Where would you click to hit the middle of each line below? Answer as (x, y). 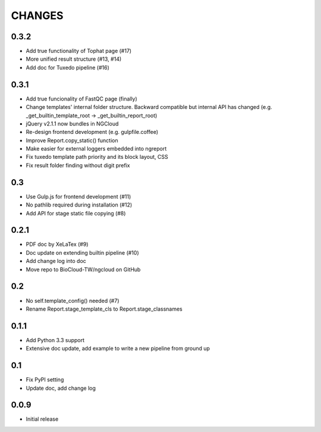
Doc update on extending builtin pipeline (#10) (82, 252)
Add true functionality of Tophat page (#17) (79, 51)
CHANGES (37, 15)
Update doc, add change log (61, 388)
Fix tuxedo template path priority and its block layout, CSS (97, 157)
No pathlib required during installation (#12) (79, 205)
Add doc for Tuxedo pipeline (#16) (67, 67)
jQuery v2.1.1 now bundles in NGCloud (72, 123)
